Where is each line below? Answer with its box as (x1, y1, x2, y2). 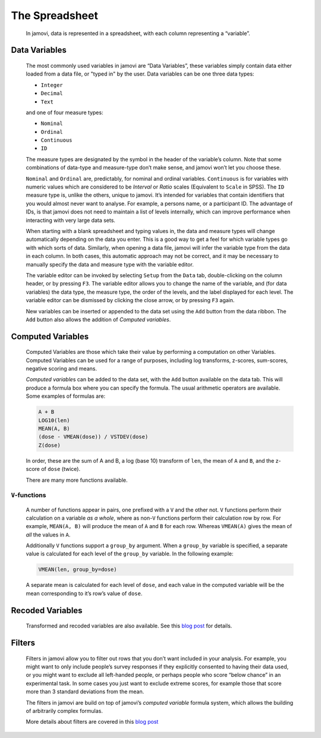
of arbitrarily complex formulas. (26, 707, 103, 714)
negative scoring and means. (26, 365, 97, 372)
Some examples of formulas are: (26, 392, 106, 400)
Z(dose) (38, 442, 61, 448)
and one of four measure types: (26, 109, 103, 116)
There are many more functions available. (26, 476, 128, 483)
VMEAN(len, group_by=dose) (38, 566, 117, 573)
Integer (40, 81, 64, 89)
